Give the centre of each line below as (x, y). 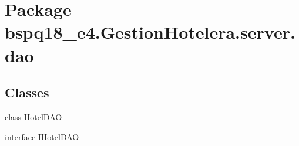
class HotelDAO (33, 116)
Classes (27, 92)
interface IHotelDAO (42, 136)
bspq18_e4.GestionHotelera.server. (150, 32)
